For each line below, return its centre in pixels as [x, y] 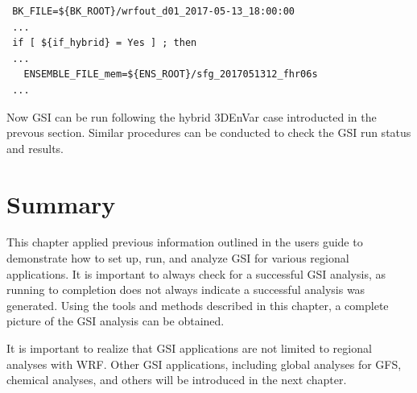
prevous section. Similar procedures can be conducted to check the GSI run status [209, 132]
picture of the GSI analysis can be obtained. [116, 321]
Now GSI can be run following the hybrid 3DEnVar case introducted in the [192, 116]
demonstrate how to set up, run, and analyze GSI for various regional [178, 258]
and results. [35, 148]
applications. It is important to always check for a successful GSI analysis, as [196, 273]
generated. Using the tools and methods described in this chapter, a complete [198, 305]
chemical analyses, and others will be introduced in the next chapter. [177, 380]
